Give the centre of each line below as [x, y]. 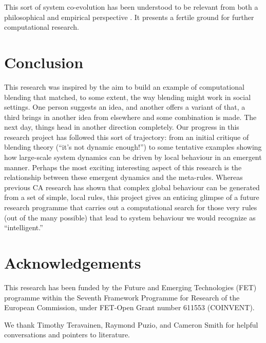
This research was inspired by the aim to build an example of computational [124, 86]
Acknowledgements [73, 263]
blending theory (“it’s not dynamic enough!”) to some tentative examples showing [133, 147]
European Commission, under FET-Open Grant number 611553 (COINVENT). [129, 307]
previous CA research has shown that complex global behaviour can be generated [132, 187]
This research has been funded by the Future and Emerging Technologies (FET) [130, 287]
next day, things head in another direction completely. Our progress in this [122, 127]
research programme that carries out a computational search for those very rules [131, 207]
